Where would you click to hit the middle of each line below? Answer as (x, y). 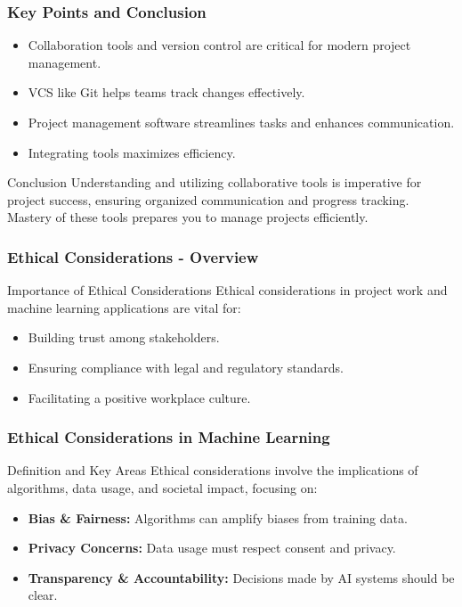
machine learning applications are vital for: (124, 307)
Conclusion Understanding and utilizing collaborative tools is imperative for (215, 182)
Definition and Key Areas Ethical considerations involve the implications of (213, 470)
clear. (43, 595)
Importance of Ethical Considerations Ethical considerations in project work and (227, 290)
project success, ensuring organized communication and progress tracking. (208, 199)
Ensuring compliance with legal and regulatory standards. (186, 367)
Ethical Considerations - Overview (133, 256)
